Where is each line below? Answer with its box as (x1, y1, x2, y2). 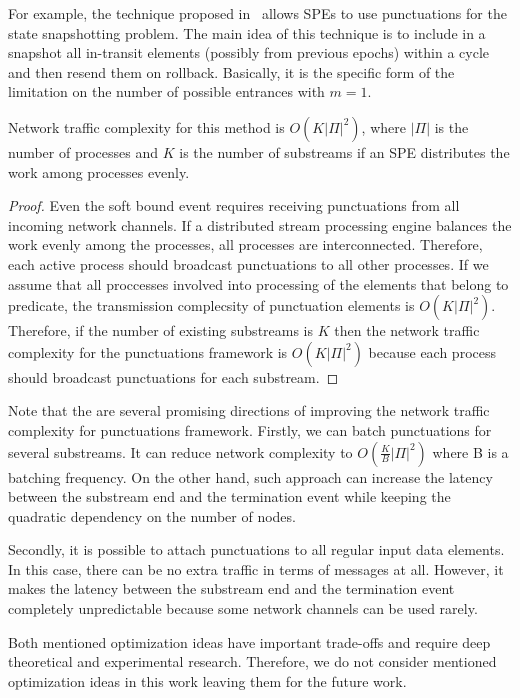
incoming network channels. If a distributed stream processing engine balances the (8, 214, 512, 235)
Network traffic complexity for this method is (8, 116, 285, 137)
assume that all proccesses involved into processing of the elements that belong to (8, 273, 509, 294)
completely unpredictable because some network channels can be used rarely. (8, 598, 478, 619)
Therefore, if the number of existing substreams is (8, 320, 314, 341)
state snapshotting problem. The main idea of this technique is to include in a (8, 22, 486, 43)
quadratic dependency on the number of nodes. (8, 505, 296, 526)
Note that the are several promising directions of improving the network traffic (8, 400, 490, 421)
